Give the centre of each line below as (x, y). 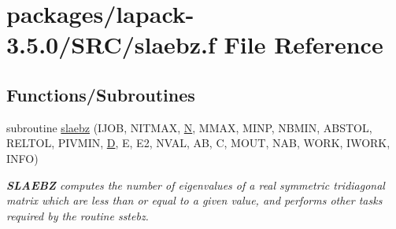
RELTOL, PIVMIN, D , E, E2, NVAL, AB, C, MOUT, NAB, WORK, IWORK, (198, 143)
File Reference (303, 44)
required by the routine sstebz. (78, 215)
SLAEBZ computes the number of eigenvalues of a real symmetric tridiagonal (196, 185)
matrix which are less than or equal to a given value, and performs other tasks (194, 200)
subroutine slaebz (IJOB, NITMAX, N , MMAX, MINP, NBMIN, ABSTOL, (189, 127)
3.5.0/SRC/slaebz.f (111, 44)
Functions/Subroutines (101, 94)
